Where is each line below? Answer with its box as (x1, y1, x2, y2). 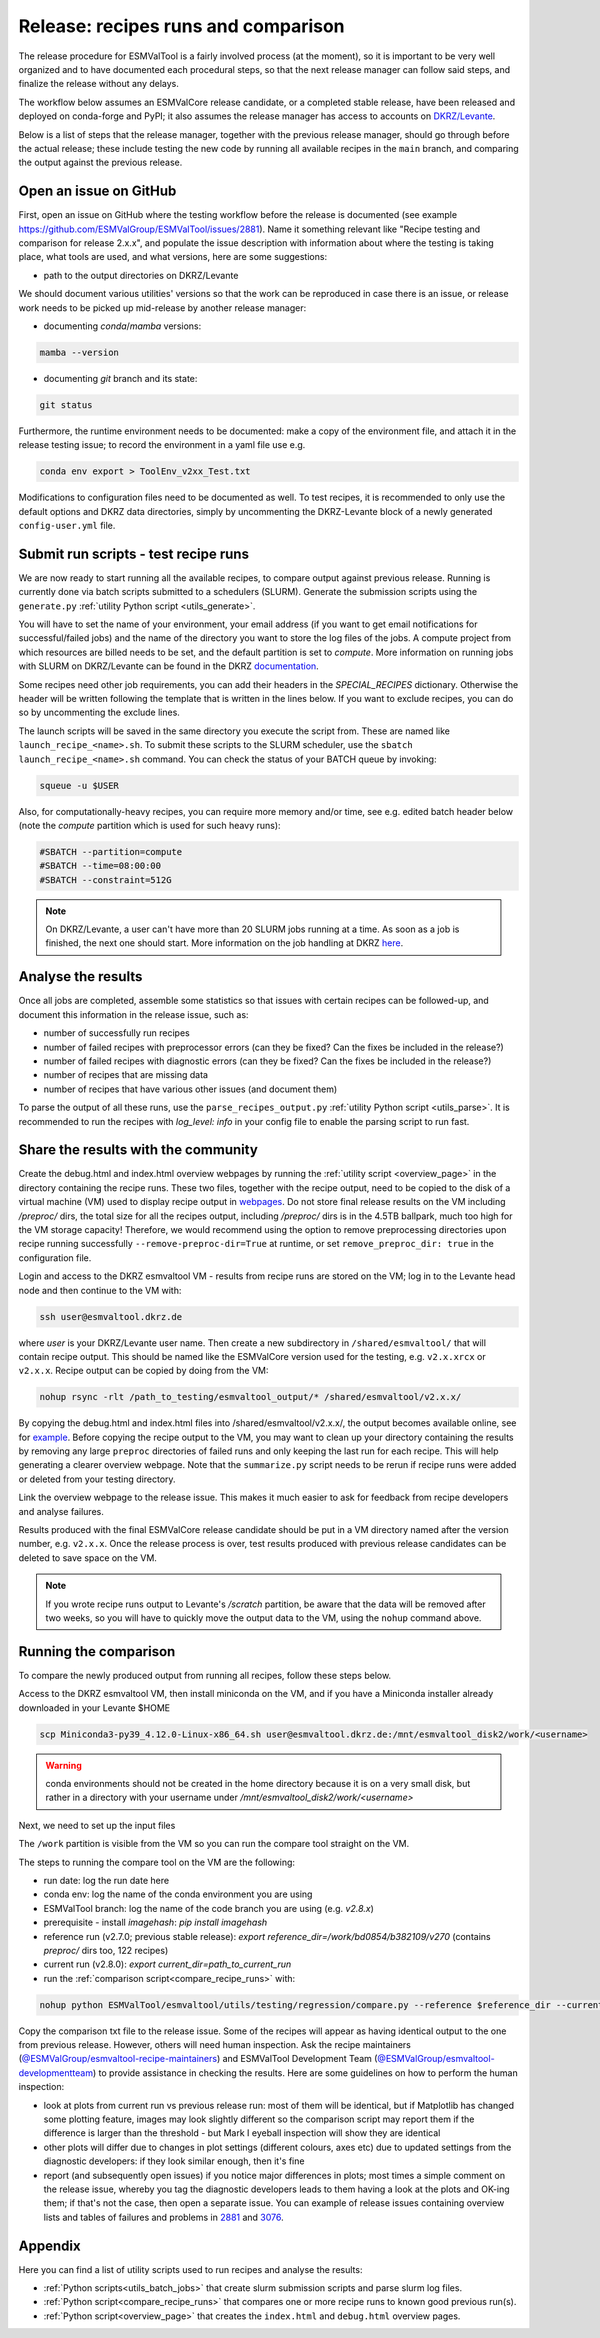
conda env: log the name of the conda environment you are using (43, 1888, 313, 1900)
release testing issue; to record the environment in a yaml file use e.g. (18, 439, 306, 451)
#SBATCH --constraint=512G (39, 874, 172, 885)
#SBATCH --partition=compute (39, 846, 183, 857)
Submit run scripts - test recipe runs (18, 545, 250, 562)
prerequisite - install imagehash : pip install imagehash (43, 1916, 268, 1929)
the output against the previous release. (18, 156, 183, 169)
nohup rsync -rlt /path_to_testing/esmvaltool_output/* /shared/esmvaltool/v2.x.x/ (39, 1391, 462, 1403)
